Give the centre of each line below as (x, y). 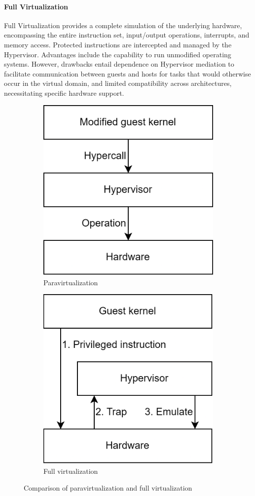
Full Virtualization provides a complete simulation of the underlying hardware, (123, 25)
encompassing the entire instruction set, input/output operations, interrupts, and (127, 35)
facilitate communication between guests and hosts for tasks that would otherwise (127, 73)
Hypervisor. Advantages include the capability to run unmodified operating (118, 54)
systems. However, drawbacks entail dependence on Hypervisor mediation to (119, 64)
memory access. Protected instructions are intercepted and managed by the (118, 44)
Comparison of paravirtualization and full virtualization (108, 487)
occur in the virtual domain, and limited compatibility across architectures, (118, 83)
